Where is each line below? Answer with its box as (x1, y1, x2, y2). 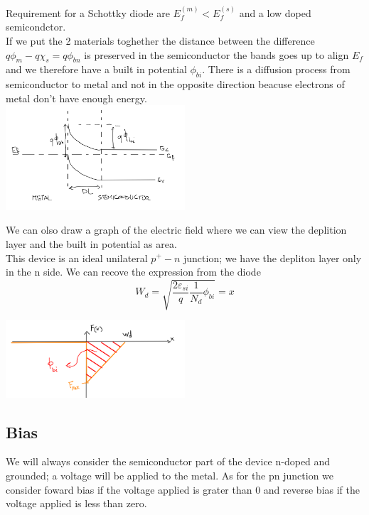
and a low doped (239, 5, 311, 20)
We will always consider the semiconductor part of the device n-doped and (6, 454, 331, 469)
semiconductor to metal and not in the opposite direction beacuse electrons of (6, 77, 345, 92)
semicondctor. (6, 19, 66, 34)
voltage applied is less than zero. (6, 496, 147, 511)
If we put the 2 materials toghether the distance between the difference (6, 33, 315, 48)
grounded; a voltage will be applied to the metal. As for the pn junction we (6, 467, 334, 482)
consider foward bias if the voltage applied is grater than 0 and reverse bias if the (6, 482, 360, 497)
